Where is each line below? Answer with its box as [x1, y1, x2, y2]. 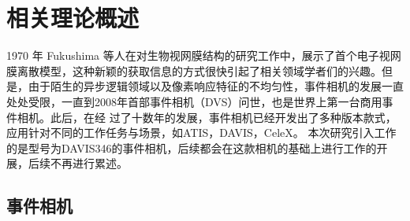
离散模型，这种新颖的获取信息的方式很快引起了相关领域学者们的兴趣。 [17, 62, 382, 79]
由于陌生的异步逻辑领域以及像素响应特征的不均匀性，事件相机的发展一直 [28, 78, 404, 94]
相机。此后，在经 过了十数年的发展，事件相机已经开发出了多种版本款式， [17, 109, 397, 125]
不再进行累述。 [50, 155, 128, 171]
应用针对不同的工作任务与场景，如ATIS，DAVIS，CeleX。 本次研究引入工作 [6, 124, 397, 141]
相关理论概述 [6, 2, 140, 34]
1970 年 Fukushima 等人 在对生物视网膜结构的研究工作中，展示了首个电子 [6, 47, 379, 64]
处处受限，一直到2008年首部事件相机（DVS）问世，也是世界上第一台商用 [6, 93, 382, 109]
